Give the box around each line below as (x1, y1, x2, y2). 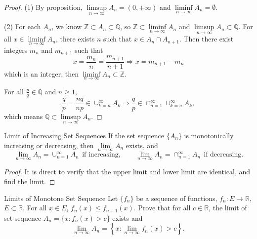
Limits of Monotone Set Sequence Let (4, 193, 118, 203)
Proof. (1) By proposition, (4, 2, 83, 12)
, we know (51, 21, 82, 32)
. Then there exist (179, 34, 234, 44)
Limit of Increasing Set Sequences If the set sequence (4, 130, 165, 140)
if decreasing (204, 151, 242, 159)
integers (4, 44, 28, 55)
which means (4, 111, 43, 121)
